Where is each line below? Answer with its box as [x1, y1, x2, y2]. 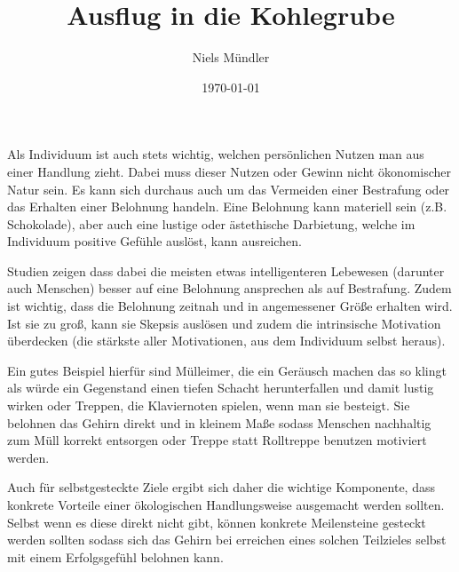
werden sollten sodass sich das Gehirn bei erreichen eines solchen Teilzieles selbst [7, 530, 447, 549]
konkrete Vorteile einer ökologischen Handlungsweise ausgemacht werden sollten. [7, 496, 445, 513]
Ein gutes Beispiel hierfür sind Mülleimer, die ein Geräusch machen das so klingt [7, 361, 447, 379]
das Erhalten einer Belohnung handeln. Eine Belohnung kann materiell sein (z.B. [7, 197, 447, 216]
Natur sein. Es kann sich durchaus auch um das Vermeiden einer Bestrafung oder [7, 179, 450, 198]
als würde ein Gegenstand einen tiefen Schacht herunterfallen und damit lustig [7, 378, 434, 397]
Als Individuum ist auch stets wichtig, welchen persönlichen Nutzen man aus [7, 145, 424, 163]
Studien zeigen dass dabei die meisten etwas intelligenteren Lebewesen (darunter [7, 261, 445, 280]
